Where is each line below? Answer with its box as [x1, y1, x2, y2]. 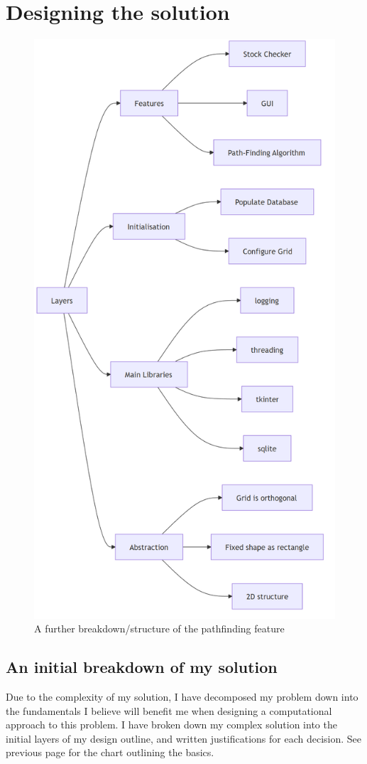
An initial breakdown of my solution [6, 656, 278, 678]
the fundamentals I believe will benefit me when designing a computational [6, 703, 332, 718]
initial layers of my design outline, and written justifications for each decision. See [6, 731, 362, 746]
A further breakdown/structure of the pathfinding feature [34, 621, 285, 636]
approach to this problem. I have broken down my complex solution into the [6, 717, 337, 732]
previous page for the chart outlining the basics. [6, 745, 214, 760]
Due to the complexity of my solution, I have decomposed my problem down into [6, 689, 358, 704]
